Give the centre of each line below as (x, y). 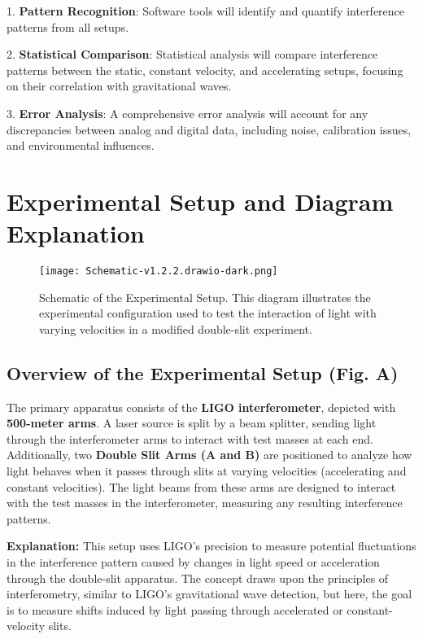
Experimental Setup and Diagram (200, 201)
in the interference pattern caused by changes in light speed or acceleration (193, 562)
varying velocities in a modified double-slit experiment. (176, 328)
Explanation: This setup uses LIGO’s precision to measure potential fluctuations (211, 546)
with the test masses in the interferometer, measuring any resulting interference (205, 503)
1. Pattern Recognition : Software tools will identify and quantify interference (206, 11)
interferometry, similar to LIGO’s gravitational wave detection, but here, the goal (209, 594)
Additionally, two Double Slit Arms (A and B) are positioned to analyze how (209, 455)
